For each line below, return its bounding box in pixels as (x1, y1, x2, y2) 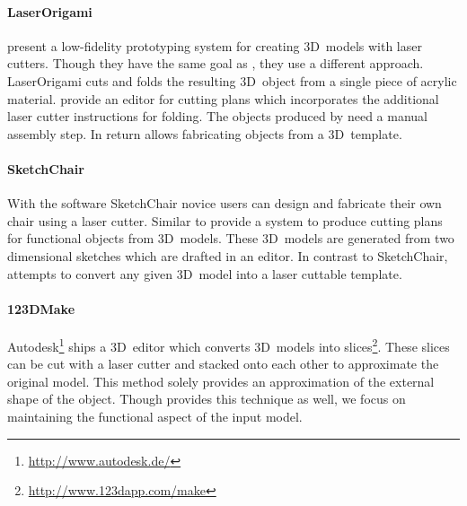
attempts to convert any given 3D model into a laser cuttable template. (7, 264, 402, 283)
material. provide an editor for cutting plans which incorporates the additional (7, 89, 439, 108)
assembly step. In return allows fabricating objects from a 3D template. (7, 124, 402, 143)
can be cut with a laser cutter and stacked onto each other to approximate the (7, 354, 439, 373)
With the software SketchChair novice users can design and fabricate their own (7, 194, 442, 213)
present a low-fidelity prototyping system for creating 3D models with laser (7, 36, 422, 55)
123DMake (7, 299, 75, 318)
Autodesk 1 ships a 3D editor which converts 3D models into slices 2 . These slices (7, 334, 450, 355)
